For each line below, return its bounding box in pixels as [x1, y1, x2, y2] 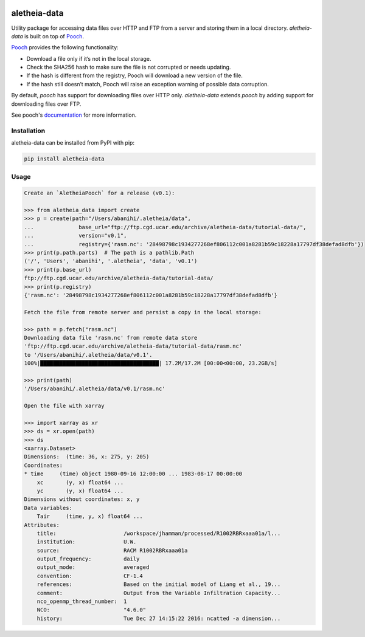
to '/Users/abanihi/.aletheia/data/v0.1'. [24, 351, 153, 358]
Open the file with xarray [24, 402, 105, 410]
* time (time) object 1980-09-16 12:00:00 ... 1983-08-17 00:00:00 [24, 470, 243, 477]
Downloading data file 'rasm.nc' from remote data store [24, 334, 198, 341]
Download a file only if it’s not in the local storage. [26, 55, 151, 62]
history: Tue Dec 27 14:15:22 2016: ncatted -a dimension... [36, 615, 281, 622]
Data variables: [24, 504, 73, 511]
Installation [11, 126, 46, 135]
